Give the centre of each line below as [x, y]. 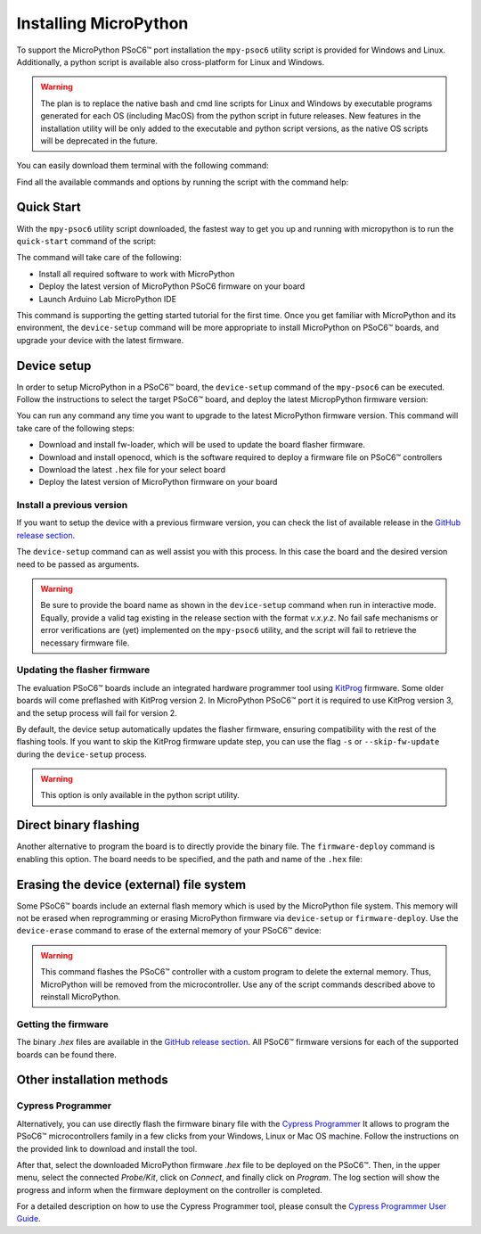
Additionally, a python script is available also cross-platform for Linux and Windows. [171, 62]
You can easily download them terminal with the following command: [143, 166]
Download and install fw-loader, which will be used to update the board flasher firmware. [202, 445]
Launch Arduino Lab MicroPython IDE [108, 299]
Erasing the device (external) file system [131, 884]
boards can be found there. [67, 1054]
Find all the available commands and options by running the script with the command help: [183, 182]
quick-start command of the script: [86, 241]
